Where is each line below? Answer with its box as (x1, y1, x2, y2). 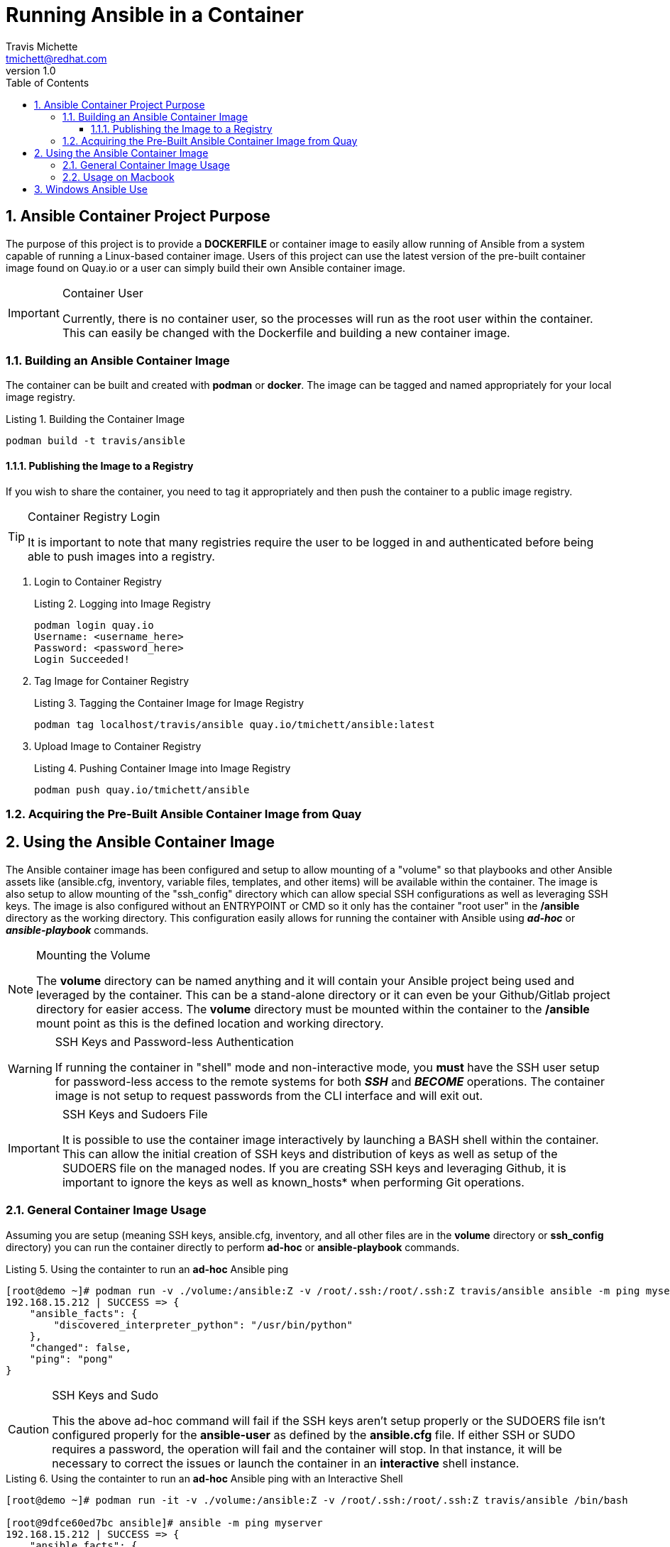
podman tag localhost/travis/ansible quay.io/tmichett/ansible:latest (34, 718, 435, 730)
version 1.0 (6, 64, 56, 77)
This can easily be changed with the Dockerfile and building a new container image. (62, 325, 510, 340)
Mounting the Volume (36, 947, 150, 962)
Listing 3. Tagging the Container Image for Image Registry (34, 696, 304, 709)
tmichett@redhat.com (6, 52, 107, 65)
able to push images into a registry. (28, 549, 215, 563)
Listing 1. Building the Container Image (6, 413, 185, 426)
